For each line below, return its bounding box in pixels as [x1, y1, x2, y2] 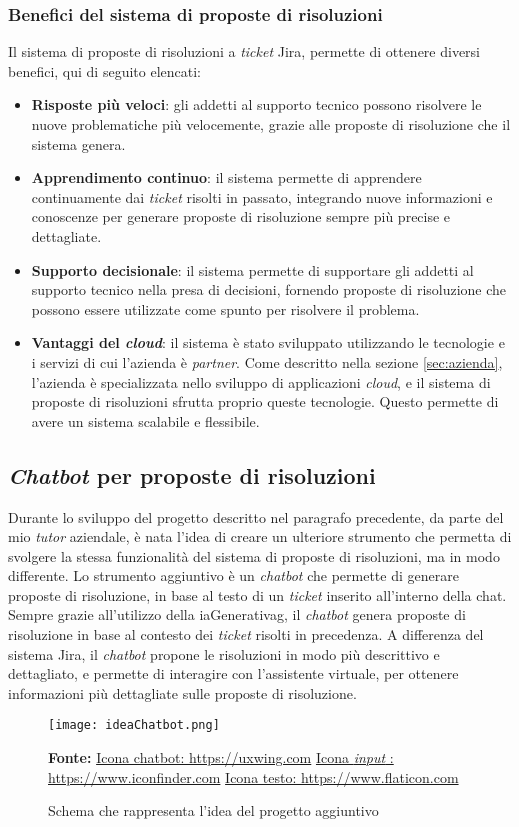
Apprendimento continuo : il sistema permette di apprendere [31, 167, 422, 188]
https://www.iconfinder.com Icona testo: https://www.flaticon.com [48, 766, 459, 787]
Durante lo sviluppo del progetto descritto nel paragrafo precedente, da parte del [8, 506, 504, 527]
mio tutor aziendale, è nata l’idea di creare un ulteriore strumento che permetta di [8, 526, 512, 547]
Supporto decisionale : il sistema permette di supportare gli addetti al [31, 259, 474, 280]
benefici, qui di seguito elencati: [8, 60, 201, 81]
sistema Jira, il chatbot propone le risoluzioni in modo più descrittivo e [8, 643, 440, 664]
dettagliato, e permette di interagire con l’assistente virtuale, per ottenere [8, 663, 459, 684]
